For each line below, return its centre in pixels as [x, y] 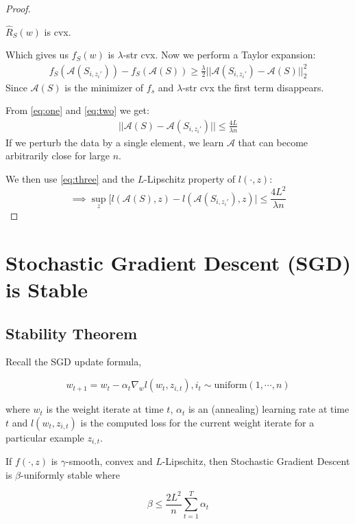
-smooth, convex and [109, 461]
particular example [45, 437]
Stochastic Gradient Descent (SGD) [179, 262]
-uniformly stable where [70, 474]
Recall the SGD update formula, [74, 362]
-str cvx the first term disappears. [253, 87]
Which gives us [37, 55]
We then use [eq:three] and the [70, 178]
